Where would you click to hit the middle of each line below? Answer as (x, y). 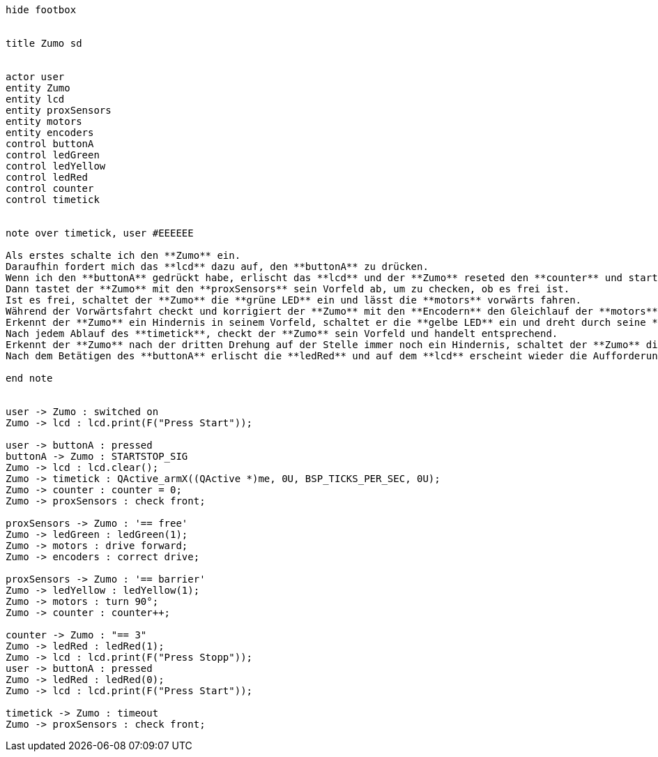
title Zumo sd (44, 43)
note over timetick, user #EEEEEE (100, 233)
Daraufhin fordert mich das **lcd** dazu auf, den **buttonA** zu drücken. (217, 267)
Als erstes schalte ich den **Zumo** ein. (123, 255)
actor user (35, 77)
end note (29, 378)
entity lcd (35, 99)
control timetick (53, 200)
